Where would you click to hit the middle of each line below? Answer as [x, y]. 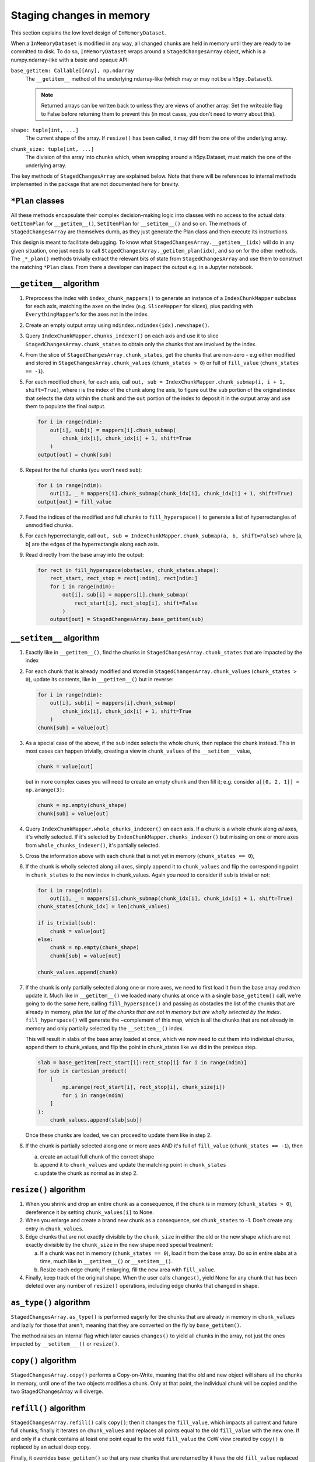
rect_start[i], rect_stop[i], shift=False [136, 603]
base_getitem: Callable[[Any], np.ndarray [72, 71]
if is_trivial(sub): [67, 923]
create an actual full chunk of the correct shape [97, 1156]
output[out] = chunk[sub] [75, 454]
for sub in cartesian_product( [83, 1071]
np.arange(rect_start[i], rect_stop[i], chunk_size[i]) [144, 1087]
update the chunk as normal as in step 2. [89, 1173]
